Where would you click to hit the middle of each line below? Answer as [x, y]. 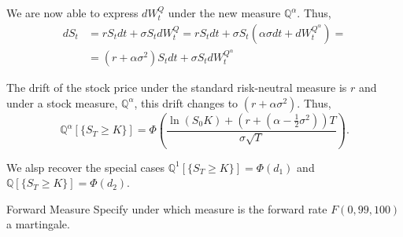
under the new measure [224, 13]
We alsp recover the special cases [85, 167]
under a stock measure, [62, 102]
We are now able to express [72, 13]
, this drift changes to [186, 102]
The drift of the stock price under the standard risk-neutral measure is [177, 88]
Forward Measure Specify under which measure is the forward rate [167, 208]
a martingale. [38, 224]
